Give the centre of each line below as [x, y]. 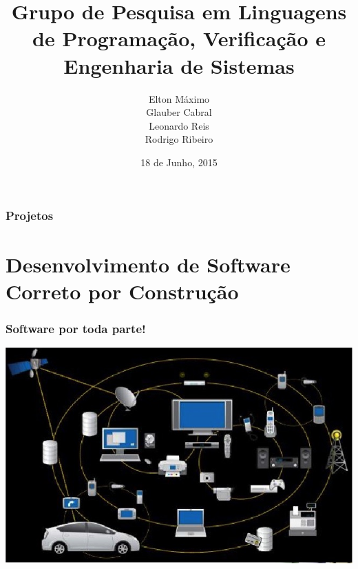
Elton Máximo [179, 98]
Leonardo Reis [179, 125]
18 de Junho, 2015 [179, 162]
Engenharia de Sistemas [179, 65]
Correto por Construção [122, 291]
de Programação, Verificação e [179, 38]
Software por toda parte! [76, 328]
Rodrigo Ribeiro [179, 139]
